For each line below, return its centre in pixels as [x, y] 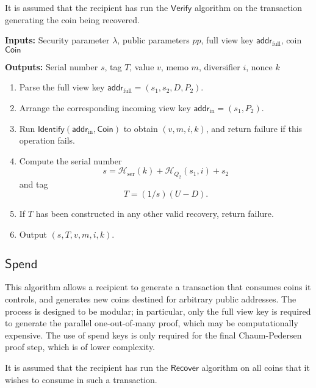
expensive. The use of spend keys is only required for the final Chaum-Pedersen [153, 335]
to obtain [141, 128]
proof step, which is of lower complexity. [80, 347]
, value [142, 66]
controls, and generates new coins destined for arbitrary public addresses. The [151, 298]
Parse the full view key [62, 87]
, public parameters [153, 40]
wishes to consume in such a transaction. [81, 379]
